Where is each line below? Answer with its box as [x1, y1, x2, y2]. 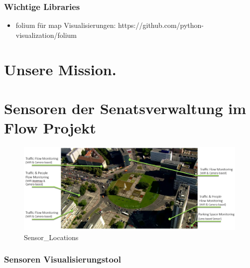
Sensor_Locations [24, 232, 79, 242]
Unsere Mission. [4, 59, 117, 79]
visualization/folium [15, 29, 77, 40]
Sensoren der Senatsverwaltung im [4, 98, 247, 118]
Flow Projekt [4, 118, 96, 138]
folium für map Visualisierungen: [15, 20, 116, 30]
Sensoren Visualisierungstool [4, 253, 121, 266]
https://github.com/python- [118, 20, 204, 30]
